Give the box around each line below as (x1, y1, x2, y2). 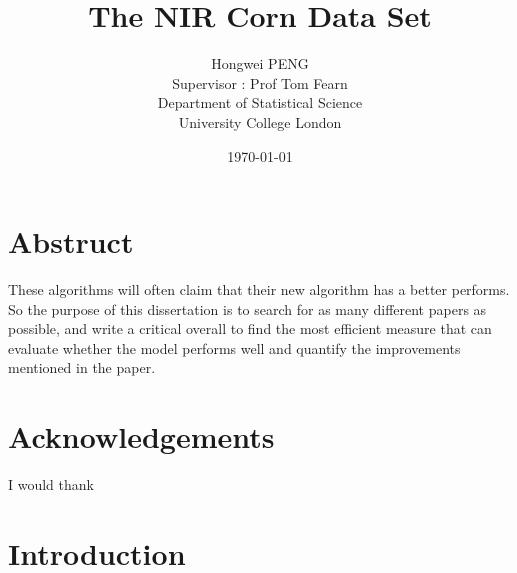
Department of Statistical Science (157, 92, 363, 113)
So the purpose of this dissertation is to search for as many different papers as (8, 298, 487, 319)
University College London (178, 111, 342, 132)
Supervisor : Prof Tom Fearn (172, 72, 348, 93)
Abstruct (8, 221, 134, 262)
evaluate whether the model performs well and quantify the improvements (8, 337, 461, 358)
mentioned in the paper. (8, 357, 156, 378)
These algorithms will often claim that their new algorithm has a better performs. (8, 279, 510, 300)
